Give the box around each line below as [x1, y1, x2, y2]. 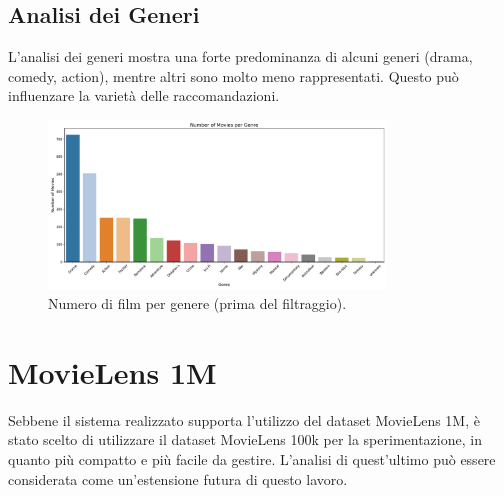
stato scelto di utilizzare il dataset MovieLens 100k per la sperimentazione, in [8, 429, 482, 450]
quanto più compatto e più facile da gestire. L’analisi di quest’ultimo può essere [8, 449, 496, 470]
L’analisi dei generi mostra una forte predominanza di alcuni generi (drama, [8, 46, 473, 67]
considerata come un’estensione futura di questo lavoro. [8, 468, 348, 489]
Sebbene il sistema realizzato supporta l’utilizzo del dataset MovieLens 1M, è [8, 409, 480, 430]
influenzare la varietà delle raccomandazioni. [8, 85, 280, 106]
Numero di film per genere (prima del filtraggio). [48, 293, 347, 314]
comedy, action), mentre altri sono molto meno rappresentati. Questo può [8, 65, 459, 86]
